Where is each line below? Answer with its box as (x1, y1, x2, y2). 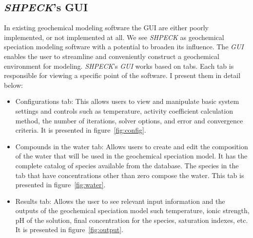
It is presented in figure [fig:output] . (15, 224, 123, 235)
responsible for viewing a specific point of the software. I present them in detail (4, 70, 241, 80)
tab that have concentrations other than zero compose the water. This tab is (15, 170, 244, 180)
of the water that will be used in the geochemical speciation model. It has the (15, 151, 248, 161)
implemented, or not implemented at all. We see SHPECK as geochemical (4, 32, 224, 42)
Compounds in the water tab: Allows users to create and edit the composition (15, 141, 248, 151)
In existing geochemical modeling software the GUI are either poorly (4, 22, 209, 33)
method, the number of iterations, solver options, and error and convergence (15, 115, 243, 125)
